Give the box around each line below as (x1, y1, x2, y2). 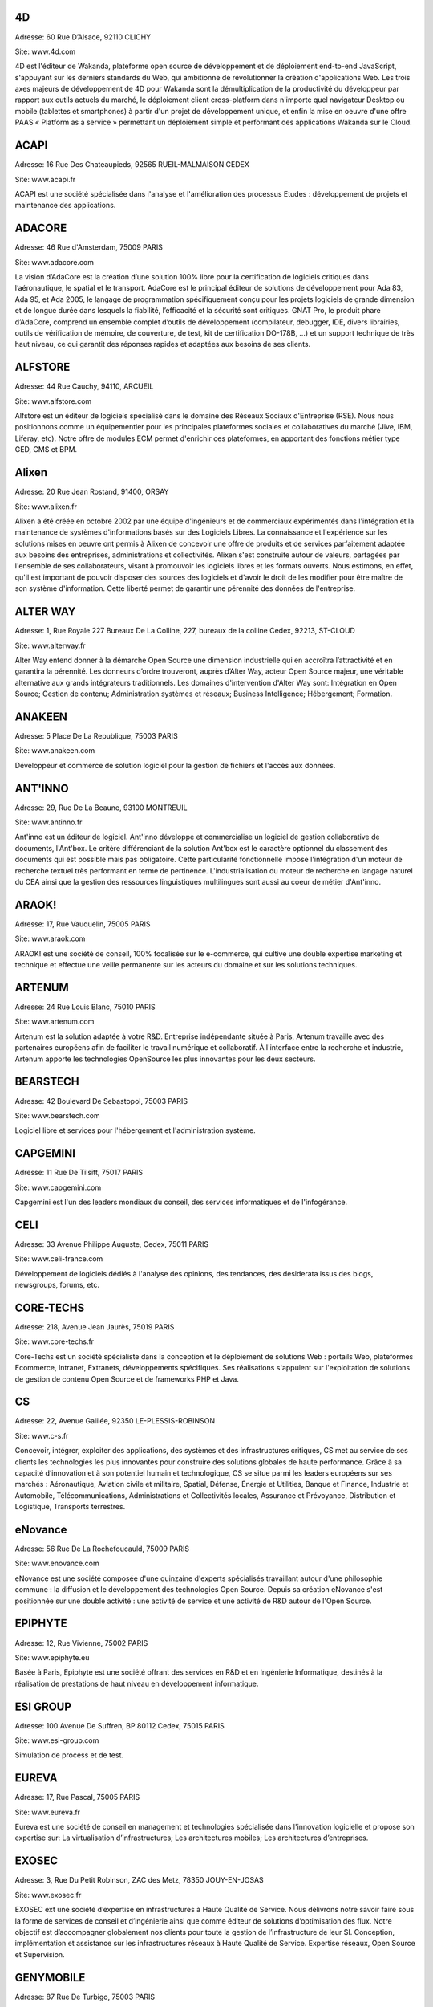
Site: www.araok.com (14, 934, 86, 943)
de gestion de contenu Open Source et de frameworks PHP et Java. (14, 1374, 240, 1384)
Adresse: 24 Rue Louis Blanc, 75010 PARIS (14, 1002, 156, 1012)
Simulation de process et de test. (14, 1750, 124, 1760)
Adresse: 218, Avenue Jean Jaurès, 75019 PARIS (14, 1321, 175, 1332)
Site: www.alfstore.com (14, 396, 92, 405)
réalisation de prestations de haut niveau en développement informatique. (14, 1679, 259, 1688)
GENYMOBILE (14, 1971, 86, 1985)
